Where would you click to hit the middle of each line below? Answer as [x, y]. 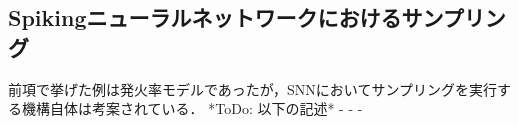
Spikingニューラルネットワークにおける [205, 17]
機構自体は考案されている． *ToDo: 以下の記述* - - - [192, 108]
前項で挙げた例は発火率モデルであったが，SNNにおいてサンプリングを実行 [252, 88]
